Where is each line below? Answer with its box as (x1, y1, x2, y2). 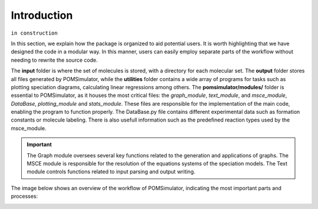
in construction (11, 29, 58, 36)
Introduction (11, 9, 73, 22)
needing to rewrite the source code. (11, 56, 98, 63)
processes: (11, 193, 38, 200)
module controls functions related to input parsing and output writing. (26, 168, 196, 176)
